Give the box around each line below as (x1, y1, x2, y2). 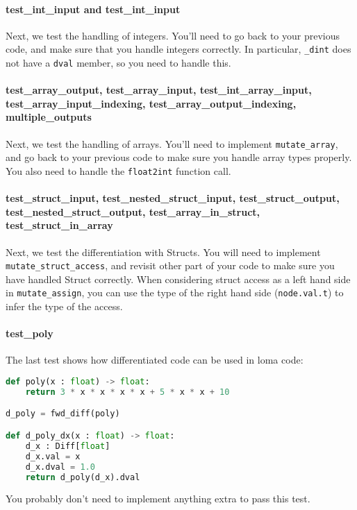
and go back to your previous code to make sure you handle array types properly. (6, 150, 352, 164)
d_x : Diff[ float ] (25, 441, 110, 451)
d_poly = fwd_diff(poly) (6, 409, 120, 419)
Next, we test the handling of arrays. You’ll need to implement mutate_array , (6, 136, 338, 151)
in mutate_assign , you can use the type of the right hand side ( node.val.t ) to (6, 285, 344, 300)
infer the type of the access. (6, 299, 123, 314)
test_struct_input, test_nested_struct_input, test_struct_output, (6, 191, 340, 205)
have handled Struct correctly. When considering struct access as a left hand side (6, 271, 351, 286)
